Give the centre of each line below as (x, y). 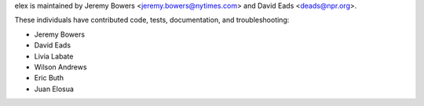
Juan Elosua (54, 89)
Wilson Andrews (60, 67)
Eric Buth (49, 78)
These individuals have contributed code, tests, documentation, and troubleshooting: (152, 20)
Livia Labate (54, 56)
